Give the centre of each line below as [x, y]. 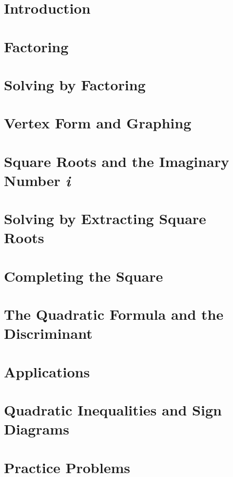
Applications [47, 371]
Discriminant [48, 333]
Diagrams [37, 429]
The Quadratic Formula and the [114, 314]
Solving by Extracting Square [105, 218]
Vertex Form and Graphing [98, 123]
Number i [37, 180]
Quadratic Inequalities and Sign [113, 410]
